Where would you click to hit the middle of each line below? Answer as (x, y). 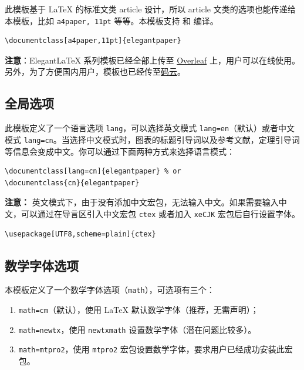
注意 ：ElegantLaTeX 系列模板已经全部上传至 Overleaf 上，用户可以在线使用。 (152, 60)
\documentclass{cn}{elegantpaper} (72, 183)
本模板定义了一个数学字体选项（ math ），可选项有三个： (110, 290)
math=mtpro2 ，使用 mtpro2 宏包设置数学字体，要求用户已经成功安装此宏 (156, 349)
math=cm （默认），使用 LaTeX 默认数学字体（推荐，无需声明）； (139, 310)
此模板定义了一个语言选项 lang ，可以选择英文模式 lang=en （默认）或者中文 (150, 128)
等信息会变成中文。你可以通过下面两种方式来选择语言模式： (120, 151)
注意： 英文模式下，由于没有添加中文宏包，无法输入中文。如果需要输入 (142, 202)
